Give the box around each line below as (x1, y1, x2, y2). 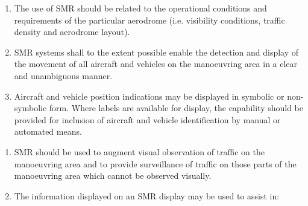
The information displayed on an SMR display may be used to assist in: (14, 189, 280, 202)
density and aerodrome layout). (14, 25, 130, 38)
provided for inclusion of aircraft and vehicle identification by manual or (14, 113, 281, 126)
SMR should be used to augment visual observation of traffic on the (14, 145, 265, 158)
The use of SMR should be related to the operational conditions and (14, 2, 267, 14)
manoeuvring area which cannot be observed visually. (14, 169, 212, 182)
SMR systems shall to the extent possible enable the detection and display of (14, 45, 299, 58)
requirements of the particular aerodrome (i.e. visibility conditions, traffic (14, 13, 285, 26)
